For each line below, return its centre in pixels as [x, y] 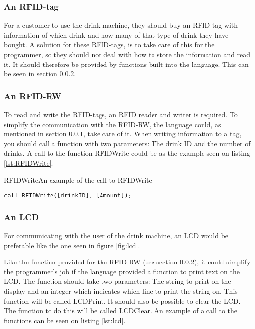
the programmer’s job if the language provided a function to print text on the [122, 271]
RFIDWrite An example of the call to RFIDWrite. [79, 179]
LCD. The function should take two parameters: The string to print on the [118, 281]
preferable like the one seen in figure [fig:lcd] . [72, 245]
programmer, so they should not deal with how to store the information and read [127, 54]
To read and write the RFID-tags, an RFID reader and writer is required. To [121, 114]
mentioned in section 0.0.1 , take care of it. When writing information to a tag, [123, 134]
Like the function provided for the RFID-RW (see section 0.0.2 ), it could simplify [127, 262]
